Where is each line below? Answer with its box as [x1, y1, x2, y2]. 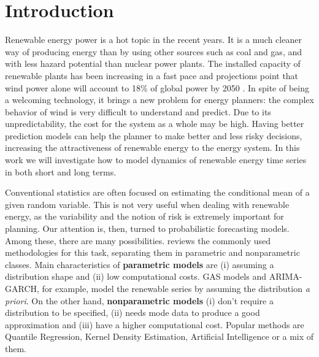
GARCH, [5, 282, 39, 294]
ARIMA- [269, 270, 302, 283]
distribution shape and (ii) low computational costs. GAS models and [5, 270, 267, 283]
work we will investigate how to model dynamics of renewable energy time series [5, 153, 307, 166]
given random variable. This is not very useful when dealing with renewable [5, 198, 290, 210]
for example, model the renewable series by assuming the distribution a [42, 282, 310, 294]
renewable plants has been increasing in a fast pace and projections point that [5, 69, 299, 82]
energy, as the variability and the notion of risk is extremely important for [5, 210, 284, 223]
